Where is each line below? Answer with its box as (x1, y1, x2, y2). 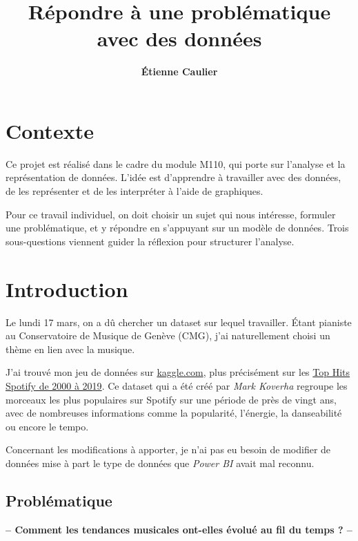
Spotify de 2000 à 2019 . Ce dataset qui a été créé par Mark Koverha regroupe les (6, 378, 348, 392)
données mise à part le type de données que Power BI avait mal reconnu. (6, 455, 315, 470)
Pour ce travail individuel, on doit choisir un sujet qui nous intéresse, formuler (6, 207, 336, 221)
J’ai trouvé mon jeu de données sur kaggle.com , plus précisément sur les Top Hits (6, 365, 350, 379)
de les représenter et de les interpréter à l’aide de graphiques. (6, 184, 263, 198)
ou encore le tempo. (6, 419, 89, 433)
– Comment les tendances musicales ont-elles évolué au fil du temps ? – (6, 522, 352, 536)
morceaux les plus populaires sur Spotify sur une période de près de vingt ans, (6, 392, 337, 406)
